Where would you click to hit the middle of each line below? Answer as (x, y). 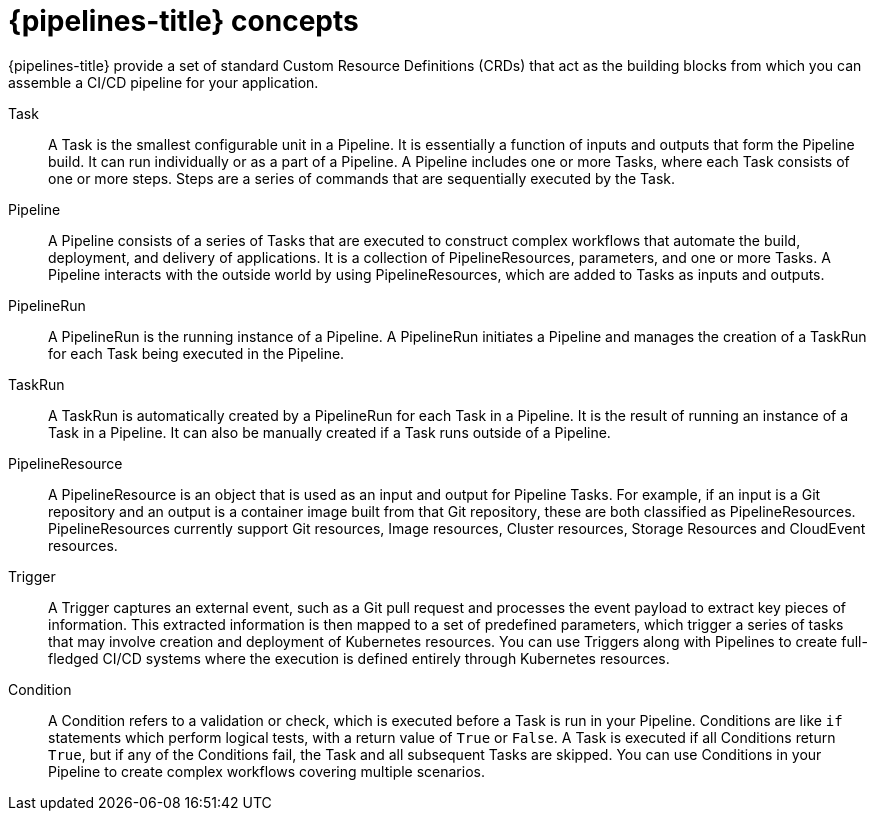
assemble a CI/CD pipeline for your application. (163, 82)
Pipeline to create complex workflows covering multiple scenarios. (266, 771)
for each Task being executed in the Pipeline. (196, 353)
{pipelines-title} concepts (183, 21)
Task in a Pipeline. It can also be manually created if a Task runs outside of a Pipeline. (329, 432)
